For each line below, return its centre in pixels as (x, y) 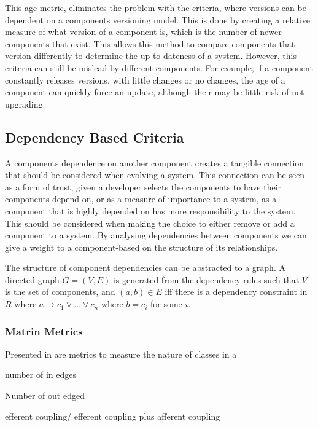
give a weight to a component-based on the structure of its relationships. (142, 247)
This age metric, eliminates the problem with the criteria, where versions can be (156, 7)
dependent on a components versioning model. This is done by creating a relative (158, 19)
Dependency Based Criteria (95, 137)
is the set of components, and (60, 292)
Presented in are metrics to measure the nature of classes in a (121, 354)
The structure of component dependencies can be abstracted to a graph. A (145, 268)
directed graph (32, 279)
